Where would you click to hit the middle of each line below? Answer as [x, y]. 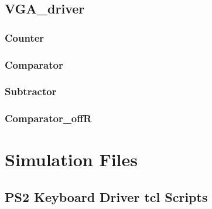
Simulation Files [71, 159]
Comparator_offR [48, 118]
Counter [25, 37]
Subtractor [31, 91]
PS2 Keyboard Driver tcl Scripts [106, 196]
